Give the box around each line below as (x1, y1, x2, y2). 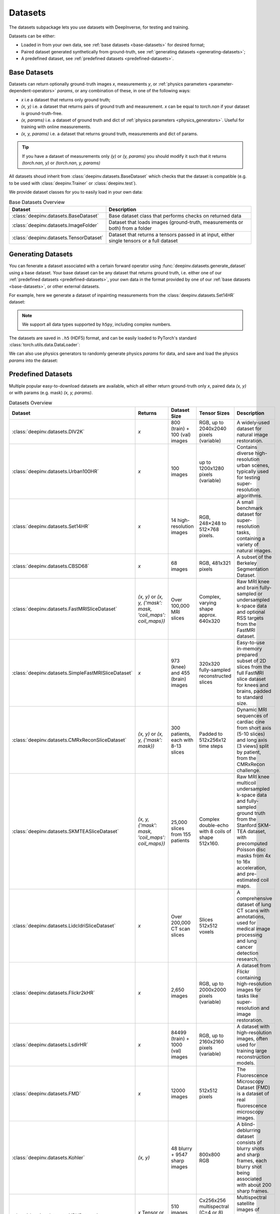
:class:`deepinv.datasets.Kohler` (12, 1154, 85, 1161)
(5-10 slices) (236, 730, 265, 737)
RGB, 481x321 (199, 559, 231, 566)
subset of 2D (236, 657, 266, 664)
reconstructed (199, 673, 232, 679)
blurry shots (236, 1145, 264, 1152)
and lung (236, 937, 257, 944)
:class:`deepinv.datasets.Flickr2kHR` (12, 989, 95, 996)
